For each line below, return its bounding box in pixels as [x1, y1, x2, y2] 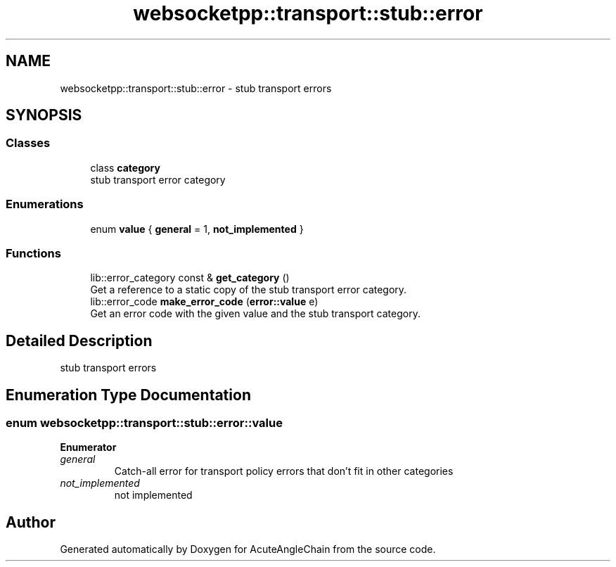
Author [6, 513, 56, 531]
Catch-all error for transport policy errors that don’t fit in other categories [114, 465, 454, 478]
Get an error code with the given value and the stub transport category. [90, 307, 421, 320]
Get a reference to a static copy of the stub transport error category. [90, 283, 407, 296]
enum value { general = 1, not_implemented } [90, 222, 304, 235]
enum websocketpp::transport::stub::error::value [6, 416, 283, 430]
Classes [6, 136, 51, 151]
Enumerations [6, 197, 84, 212]
